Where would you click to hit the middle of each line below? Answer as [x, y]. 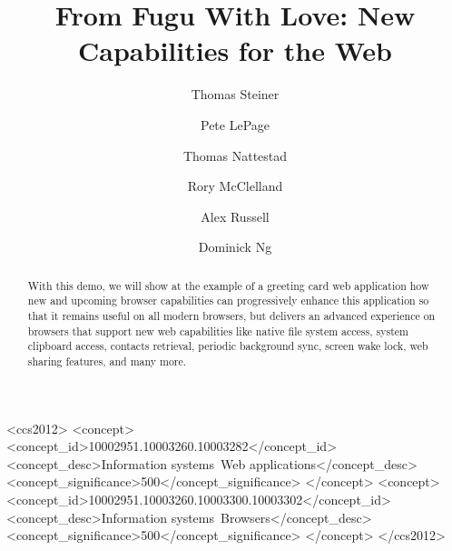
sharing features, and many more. [107, 361]
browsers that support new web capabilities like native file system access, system [218, 331]
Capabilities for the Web [235, 50]
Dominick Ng [235, 247]
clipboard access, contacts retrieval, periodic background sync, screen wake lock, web [228, 346]
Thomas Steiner [235, 94]
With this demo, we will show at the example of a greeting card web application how [228, 285]
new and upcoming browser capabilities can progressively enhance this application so [228, 301]
